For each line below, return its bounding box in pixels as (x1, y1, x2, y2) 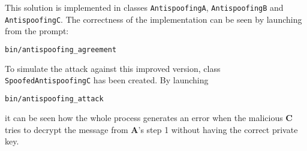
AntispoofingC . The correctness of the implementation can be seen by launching (5, 13, 302, 25)
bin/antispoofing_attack (5, 95, 104, 104)
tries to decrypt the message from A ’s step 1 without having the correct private (5, 123, 298, 135)
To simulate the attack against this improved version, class (5, 62, 221, 74)
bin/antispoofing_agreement (5, 45, 117, 54)
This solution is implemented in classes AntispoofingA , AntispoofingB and (5, 1, 284, 13)
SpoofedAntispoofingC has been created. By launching (5, 74, 209, 86)
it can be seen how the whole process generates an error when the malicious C (5, 111, 293, 123)
